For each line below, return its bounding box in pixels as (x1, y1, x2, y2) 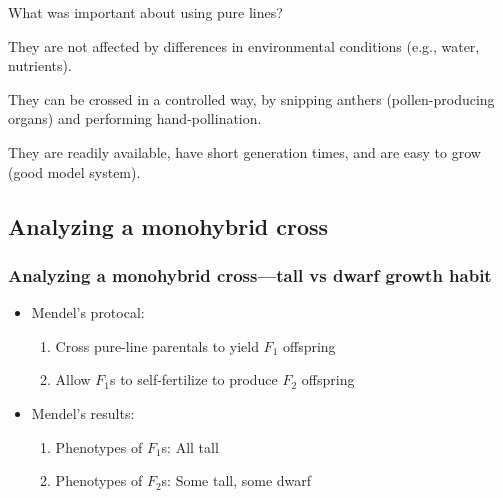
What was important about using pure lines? (8, 2, 283, 22)
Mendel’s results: (31, 402, 135, 423)
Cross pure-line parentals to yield (55, 335, 259, 356)
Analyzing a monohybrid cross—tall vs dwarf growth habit (8, 262, 492, 287)
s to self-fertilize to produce (109, 369, 278, 390)
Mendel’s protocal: (31, 302, 145, 323)
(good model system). (8, 161, 141, 182)
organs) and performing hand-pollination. (8, 108, 262, 129)
